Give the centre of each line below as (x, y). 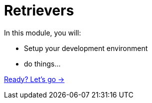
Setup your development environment (86, 48)
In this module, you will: (43, 32)
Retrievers (39, 10)
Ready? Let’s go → (34, 79)
